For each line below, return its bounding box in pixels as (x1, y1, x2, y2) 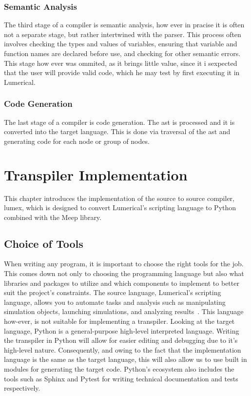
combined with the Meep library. (4, 212, 101, 222)
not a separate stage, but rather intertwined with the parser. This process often (4, 29, 241, 39)
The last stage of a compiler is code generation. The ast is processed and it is (4, 117, 235, 127)
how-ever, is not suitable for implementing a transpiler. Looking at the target (4, 316, 235, 326)
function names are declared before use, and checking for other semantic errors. (4, 48, 241, 58)
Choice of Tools (4, 236, 83, 251)
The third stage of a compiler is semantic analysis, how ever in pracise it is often (4, 20, 245, 30)
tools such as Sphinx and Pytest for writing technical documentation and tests (4, 373, 238, 383)
